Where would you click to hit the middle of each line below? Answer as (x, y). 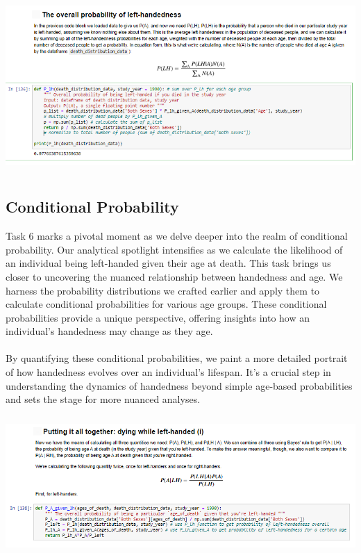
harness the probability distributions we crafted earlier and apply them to (163, 290)
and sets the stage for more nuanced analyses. (103, 399)
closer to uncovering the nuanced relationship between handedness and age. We (174, 276)
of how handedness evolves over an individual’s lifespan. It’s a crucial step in (168, 372)
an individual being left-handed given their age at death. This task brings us (168, 263)
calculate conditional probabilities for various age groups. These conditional (166, 304)
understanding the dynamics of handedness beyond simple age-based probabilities (179, 385)
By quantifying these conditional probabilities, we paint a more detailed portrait (177, 358)
